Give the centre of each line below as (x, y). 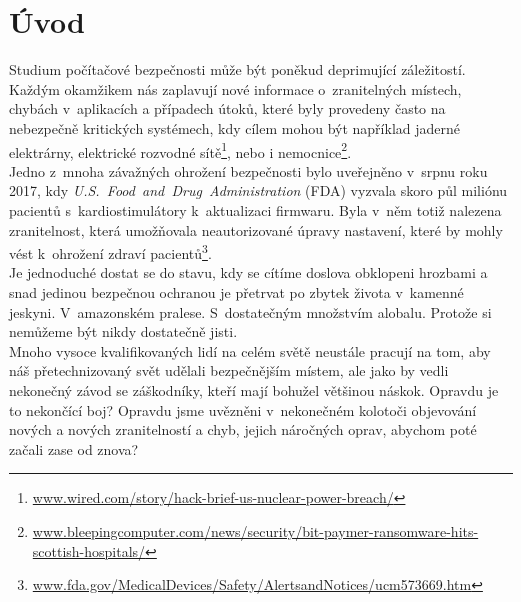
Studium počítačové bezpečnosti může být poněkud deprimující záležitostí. (237, 69)
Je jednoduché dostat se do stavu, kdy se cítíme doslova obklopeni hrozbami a (248, 272)
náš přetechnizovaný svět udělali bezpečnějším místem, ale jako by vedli (229, 370)
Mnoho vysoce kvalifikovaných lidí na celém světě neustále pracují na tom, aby (250, 350)
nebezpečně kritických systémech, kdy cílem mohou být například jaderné (234, 127)
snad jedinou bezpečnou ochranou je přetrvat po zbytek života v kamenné (236, 291)
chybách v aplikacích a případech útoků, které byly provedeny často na (227, 108)
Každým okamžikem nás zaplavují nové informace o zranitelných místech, (235, 88)
